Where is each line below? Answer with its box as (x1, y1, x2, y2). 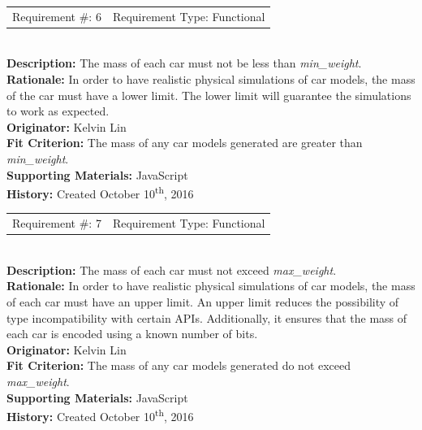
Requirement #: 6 (12, 7, 101, 24)
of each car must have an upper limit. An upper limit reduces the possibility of (6, 293, 399, 311)
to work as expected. (6, 102, 110, 119)
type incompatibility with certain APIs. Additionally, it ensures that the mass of (6, 309, 407, 326)
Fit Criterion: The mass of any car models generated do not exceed (6, 357, 351, 374)
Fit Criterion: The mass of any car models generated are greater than (6, 134, 363, 151)
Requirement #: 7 (12, 215, 101, 232)
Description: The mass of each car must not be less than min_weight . (6, 54, 362, 72)
